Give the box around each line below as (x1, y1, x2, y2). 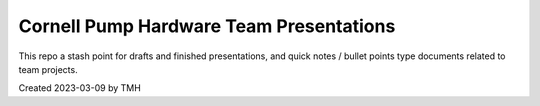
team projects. (18, 63, 79, 75)
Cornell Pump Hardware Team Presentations (18, 15, 396, 37)
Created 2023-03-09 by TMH (18, 82, 142, 94)
